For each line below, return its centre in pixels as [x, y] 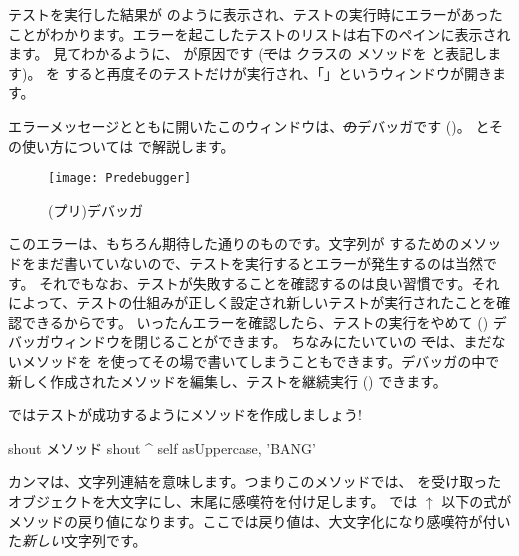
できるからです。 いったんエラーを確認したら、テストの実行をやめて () [255, 321]
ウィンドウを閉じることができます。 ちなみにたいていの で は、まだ [270, 341]
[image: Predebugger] [120, 178]
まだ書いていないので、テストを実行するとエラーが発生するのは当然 [259, 263]
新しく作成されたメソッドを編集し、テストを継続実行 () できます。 [227, 380]
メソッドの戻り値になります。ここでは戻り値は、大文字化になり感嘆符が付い [259, 520]
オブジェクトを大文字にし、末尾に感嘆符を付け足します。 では [213, 500]
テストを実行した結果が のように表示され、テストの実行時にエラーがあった [255, 14]
